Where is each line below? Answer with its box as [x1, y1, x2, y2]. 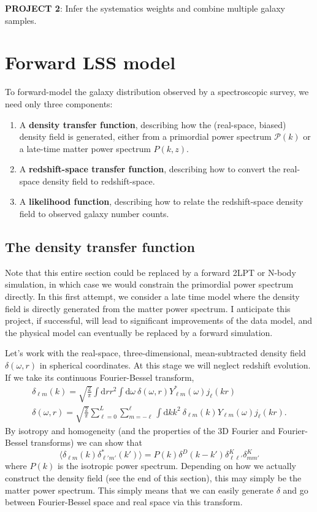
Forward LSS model [5, 50, 176, 75]
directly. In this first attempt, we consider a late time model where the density [5, 290, 300, 303]
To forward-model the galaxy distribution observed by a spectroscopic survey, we [5, 85, 309, 98]
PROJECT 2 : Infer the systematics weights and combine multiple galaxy [5, 2, 285, 14]
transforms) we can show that [30, 436, 142, 449]
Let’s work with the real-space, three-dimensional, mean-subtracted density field [5, 346, 306, 359]
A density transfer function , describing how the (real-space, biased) [19, 118, 286, 131]
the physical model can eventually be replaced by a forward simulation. [5, 326, 273, 338]
